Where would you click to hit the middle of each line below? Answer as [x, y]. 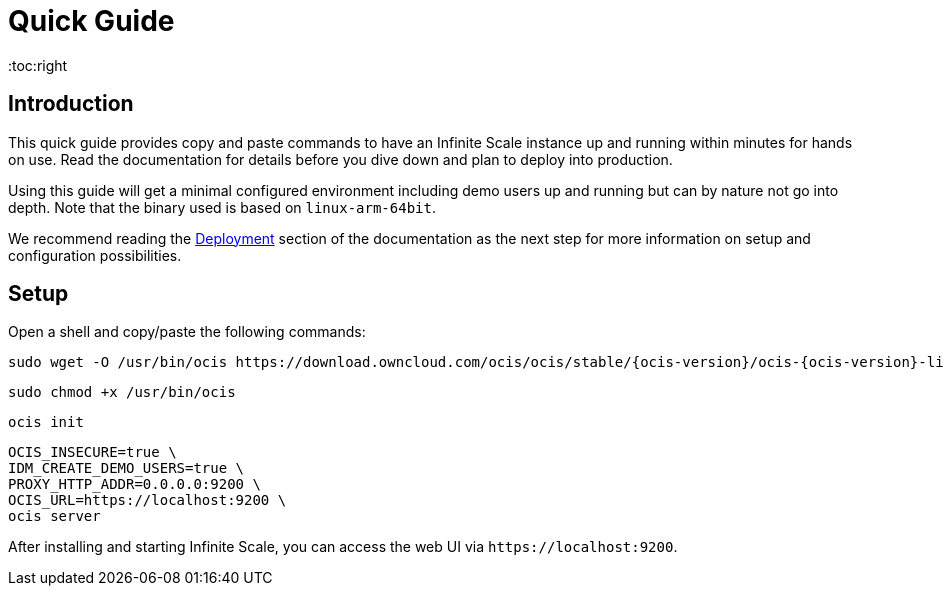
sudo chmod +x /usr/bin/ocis [122, 392]
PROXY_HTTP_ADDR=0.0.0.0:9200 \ [134, 484]
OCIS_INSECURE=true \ [92, 452]
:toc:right [38, 65]
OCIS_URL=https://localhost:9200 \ [147, 500]
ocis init [46, 422]
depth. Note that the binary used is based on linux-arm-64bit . [222, 207]
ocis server [54, 516]
